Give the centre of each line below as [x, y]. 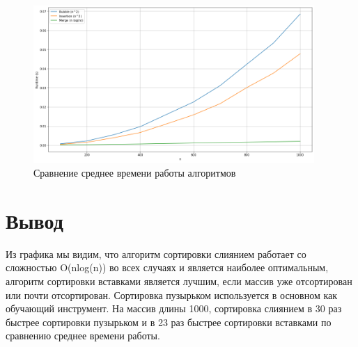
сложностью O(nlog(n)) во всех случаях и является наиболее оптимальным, [167, 267]
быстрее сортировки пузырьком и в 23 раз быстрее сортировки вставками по [169, 322]
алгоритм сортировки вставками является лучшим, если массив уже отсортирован [179, 281]
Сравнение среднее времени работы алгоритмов [135, 172]
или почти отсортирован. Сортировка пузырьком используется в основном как [172, 294]
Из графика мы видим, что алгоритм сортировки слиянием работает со [156, 253]
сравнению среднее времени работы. [83, 336]
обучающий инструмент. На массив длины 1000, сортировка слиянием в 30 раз [174, 308]
